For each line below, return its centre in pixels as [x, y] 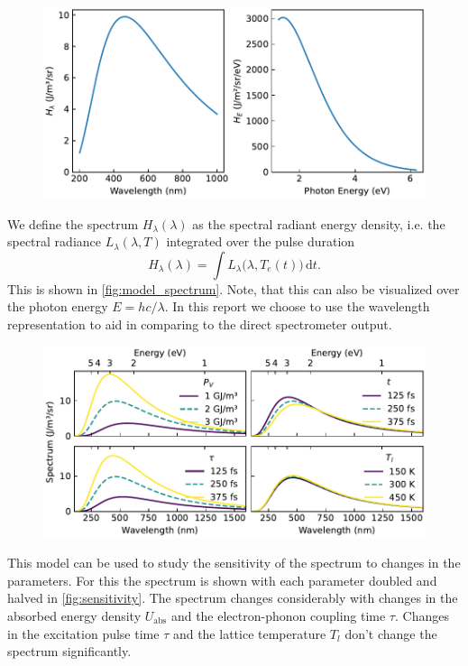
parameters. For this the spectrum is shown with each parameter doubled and [222, 580]
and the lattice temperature [249, 633]
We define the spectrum [73, 223]
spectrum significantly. [69, 651]
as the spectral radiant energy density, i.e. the [319, 223]
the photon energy [58, 306]
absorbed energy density [74, 615]
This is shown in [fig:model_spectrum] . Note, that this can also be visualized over [234, 288]
